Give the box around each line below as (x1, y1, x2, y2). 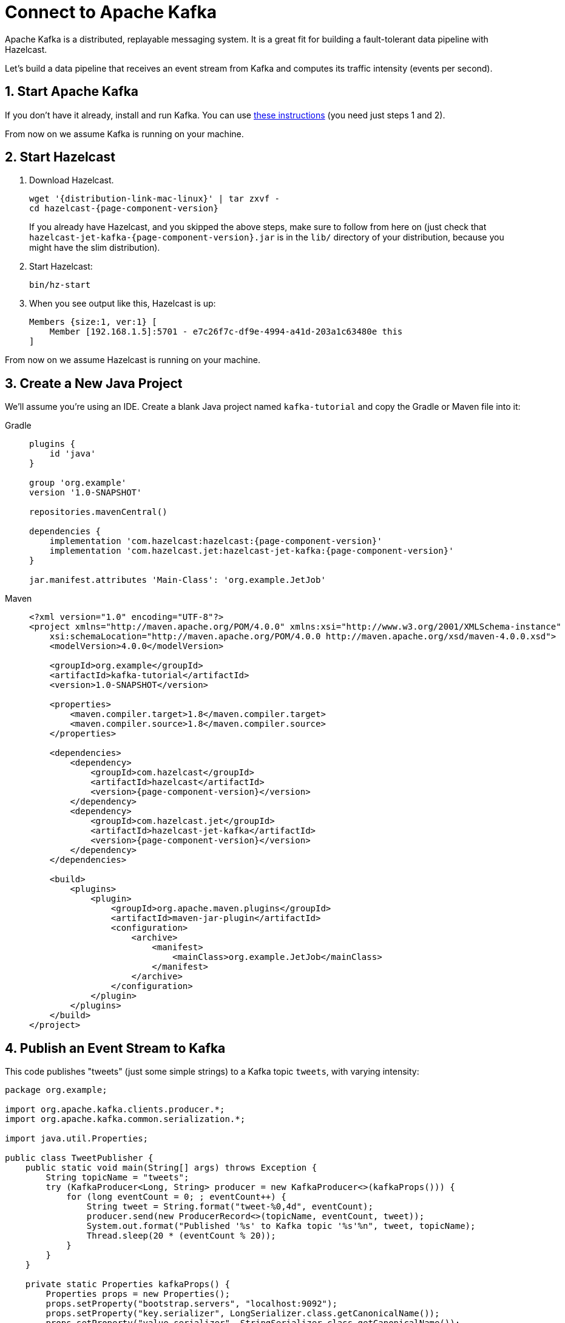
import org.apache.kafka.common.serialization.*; (5, 1114, 246, 1124)
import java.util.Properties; (5, 1134, 149, 1144)
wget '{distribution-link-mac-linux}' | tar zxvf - (29, 194, 280, 204)
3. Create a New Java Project (5, 375, 183, 391)
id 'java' (49, 449, 96, 459)
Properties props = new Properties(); (46, 1289, 230, 1299)
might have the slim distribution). (29, 242, 160, 253)
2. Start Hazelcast (5, 149, 115, 165)
